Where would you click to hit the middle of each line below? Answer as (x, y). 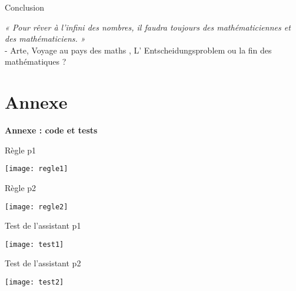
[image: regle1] (36, 169)
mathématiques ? (36, 61)
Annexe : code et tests (51, 130)
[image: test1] (34, 244)
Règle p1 (21, 150)
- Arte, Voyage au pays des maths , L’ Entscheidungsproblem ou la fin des (138, 50)
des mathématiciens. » (45, 39)
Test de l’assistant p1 (43, 225)
